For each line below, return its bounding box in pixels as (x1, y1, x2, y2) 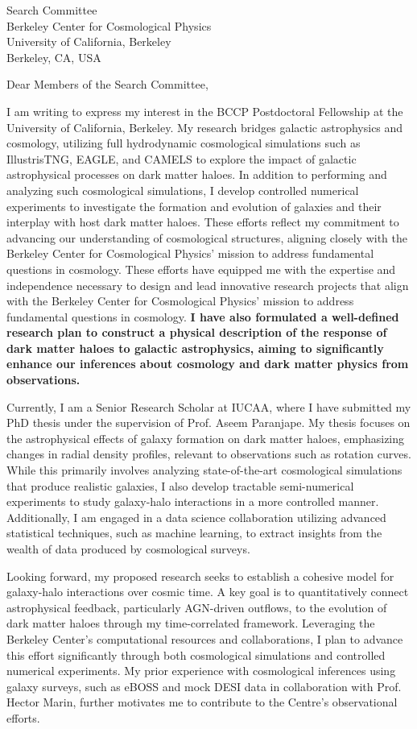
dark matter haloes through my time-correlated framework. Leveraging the (6, 615, 375, 632)
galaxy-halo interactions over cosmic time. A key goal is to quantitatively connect (6, 583, 409, 600)
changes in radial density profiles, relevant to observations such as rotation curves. (6, 445, 411, 462)
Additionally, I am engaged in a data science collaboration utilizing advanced (6, 508, 386, 525)
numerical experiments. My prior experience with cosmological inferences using (6, 662, 396, 679)
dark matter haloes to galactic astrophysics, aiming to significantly (6, 339, 384, 356)
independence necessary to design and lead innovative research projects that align (6, 276, 409, 293)
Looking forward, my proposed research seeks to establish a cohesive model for (6, 567, 394, 584)
